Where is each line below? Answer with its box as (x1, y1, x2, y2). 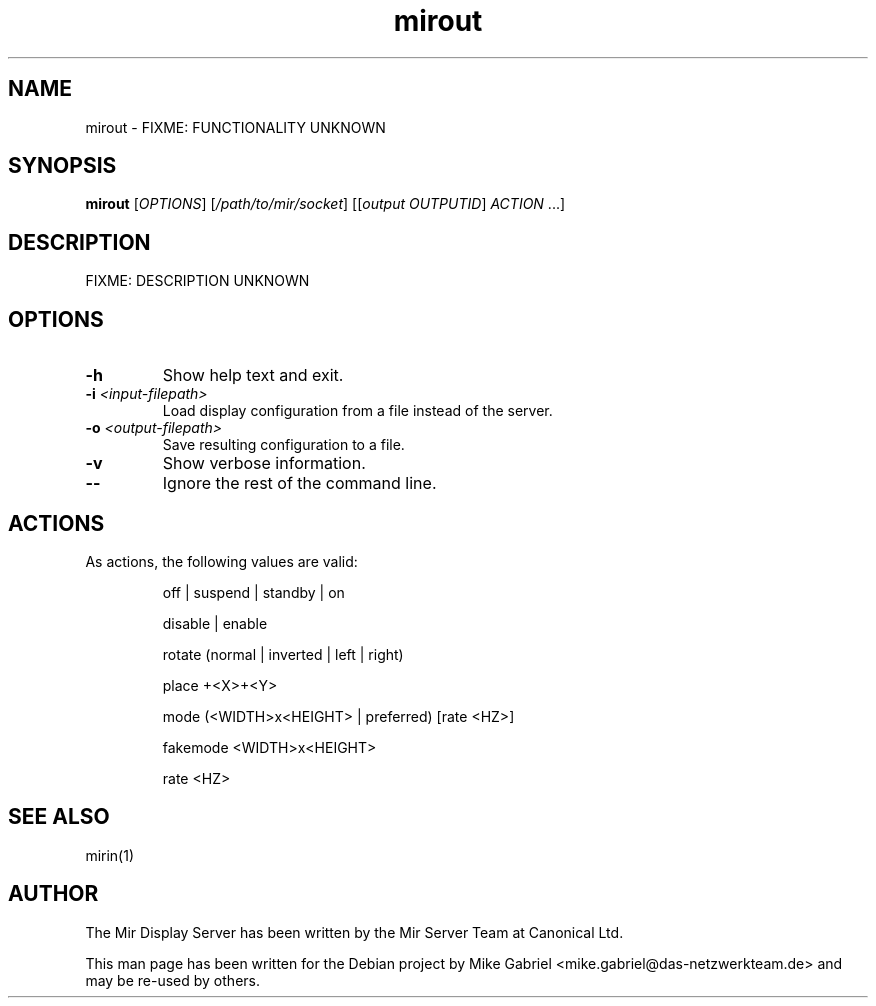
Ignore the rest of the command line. (162, 473, 437, 494)
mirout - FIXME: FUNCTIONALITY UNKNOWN (85, 118, 386, 136)
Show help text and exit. (162, 365, 344, 386)
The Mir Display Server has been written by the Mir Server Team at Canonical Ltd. (85, 923, 624, 941)
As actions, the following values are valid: (85, 552, 358, 570)
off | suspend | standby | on (162, 583, 345, 601)
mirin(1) (85, 846, 135, 864)
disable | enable (162, 614, 268, 632)
